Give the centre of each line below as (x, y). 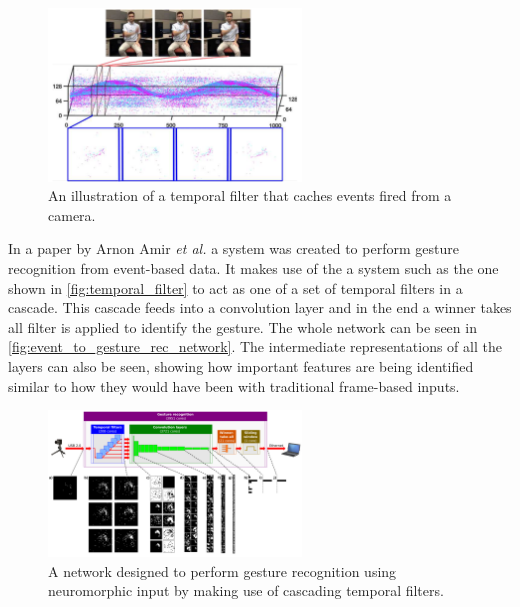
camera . (72, 214)
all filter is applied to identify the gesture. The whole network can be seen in (242, 326)
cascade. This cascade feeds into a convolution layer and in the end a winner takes (260, 307)
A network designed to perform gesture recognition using (222, 570)
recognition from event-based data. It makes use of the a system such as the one (253, 268)
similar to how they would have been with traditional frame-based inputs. (234, 385)
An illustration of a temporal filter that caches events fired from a (250, 195)
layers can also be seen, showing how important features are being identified (241, 365)
